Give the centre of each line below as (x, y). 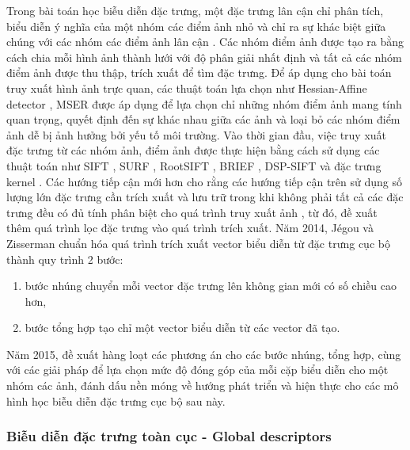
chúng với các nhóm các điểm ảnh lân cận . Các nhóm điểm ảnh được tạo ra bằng (205, 42)
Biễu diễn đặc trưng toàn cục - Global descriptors (169, 436)
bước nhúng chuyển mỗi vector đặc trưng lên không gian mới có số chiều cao (211, 286)
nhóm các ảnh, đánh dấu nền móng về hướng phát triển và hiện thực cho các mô (203, 385)
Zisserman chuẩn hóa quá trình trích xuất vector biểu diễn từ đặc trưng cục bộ (198, 243)
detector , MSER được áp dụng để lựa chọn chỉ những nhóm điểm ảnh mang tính (204, 103)
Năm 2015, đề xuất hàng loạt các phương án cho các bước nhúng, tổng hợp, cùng (204, 354)
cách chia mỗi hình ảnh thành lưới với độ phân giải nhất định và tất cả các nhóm (204, 57)
